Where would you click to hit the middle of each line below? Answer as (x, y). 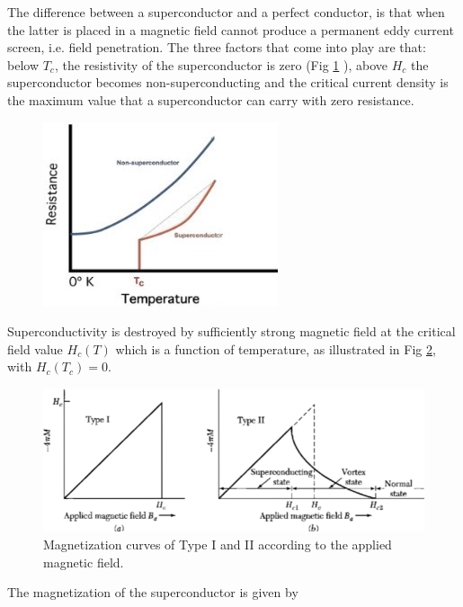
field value (35, 348)
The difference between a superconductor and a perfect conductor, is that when (226, 12)
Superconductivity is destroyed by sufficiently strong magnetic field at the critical (231, 331)
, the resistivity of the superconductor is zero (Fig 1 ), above (221, 64)
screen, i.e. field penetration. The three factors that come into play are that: (217, 47)
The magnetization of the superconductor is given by (153, 592)
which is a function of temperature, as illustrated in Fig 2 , (276, 348)
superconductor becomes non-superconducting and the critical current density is (228, 82)
